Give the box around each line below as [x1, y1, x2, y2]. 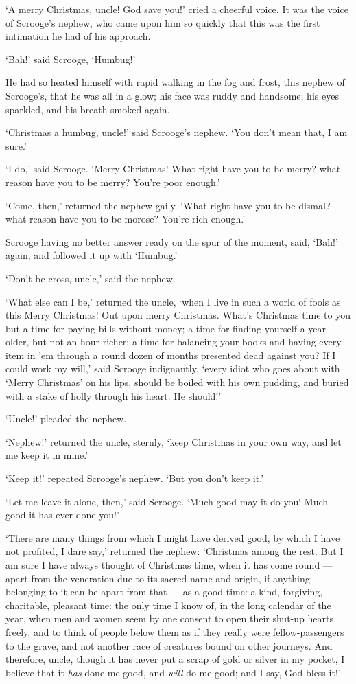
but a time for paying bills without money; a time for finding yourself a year [5, 321, 327, 335]
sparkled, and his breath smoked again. [5, 102, 170, 116]
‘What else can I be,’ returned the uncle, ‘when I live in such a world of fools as [5, 294, 341, 308]
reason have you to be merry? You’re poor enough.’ [5, 174, 220, 189]
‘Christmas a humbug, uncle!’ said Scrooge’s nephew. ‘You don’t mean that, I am [5, 125, 348, 139]
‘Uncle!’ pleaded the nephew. [5, 411, 127, 426]
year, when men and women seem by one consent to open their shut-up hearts [5, 611, 333, 626]
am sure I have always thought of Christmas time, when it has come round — [5, 558, 333, 571]
